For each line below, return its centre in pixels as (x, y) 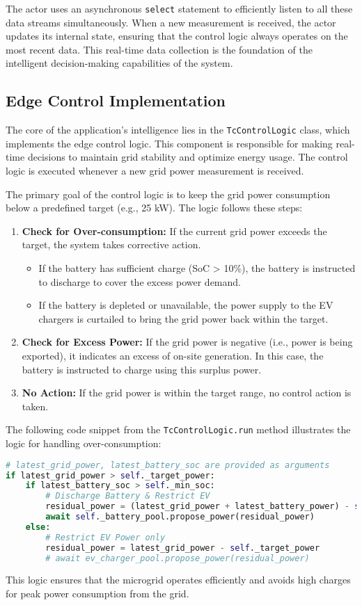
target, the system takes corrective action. (111, 244)
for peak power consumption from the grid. (97, 593)
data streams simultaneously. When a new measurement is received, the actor (171, 22)
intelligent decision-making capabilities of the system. (119, 63)
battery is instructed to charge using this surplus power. (142, 369)
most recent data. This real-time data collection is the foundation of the (159, 49)
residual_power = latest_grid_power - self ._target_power (183, 548)
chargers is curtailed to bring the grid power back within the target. (183, 318)
